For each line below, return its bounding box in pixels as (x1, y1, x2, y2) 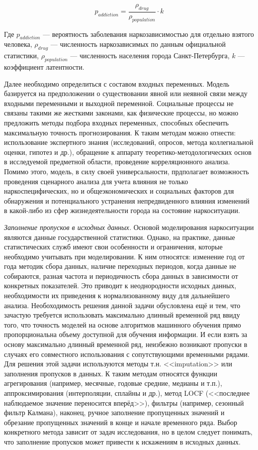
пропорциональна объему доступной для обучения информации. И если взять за (4, 329, 248, 339)
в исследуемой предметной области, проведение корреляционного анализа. (4, 156, 230, 167)
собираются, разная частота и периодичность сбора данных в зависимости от (4, 270, 238, 281)
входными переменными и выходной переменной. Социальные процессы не (4, 98, 234, 108)
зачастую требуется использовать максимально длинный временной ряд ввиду (4, 310, 240, 320)
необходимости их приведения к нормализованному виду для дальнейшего (4, 290, 230, 301)
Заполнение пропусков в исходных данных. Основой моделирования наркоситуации (4, 222, 254, 232)
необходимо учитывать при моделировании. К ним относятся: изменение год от (4, 251, 245, 261)
